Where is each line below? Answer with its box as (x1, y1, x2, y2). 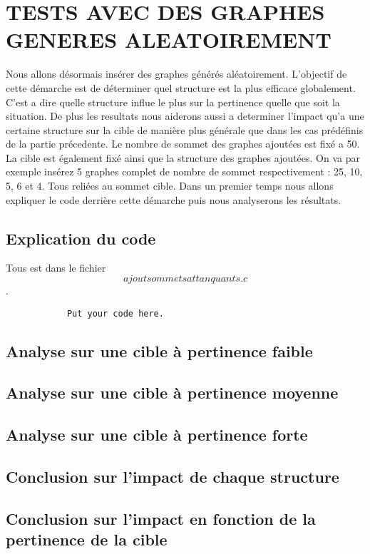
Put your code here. (66, 308, 164, 319)
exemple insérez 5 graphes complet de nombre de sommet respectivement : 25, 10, (6, 164, 363, 179)
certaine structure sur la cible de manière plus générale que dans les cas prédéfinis (6, 122, 364, 137)
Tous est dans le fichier (6, 260, 106, 275)
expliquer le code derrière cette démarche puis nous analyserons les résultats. (6, 192, 341, 207)
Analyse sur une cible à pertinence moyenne (6, 381, 339, 404)
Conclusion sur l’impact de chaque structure (6, 466, 339, 488)
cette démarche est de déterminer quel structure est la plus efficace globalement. (6, 80, 356, 95)
